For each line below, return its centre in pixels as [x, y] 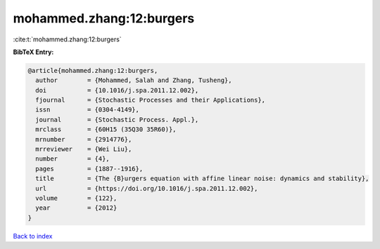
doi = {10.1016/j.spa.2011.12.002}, [117, 90]
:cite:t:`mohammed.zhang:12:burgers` [68, 39]
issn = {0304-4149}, [88, 110]
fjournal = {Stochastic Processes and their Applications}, [151, 100]
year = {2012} [76, 208]
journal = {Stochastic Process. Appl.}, [117, 120]
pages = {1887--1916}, [89, 169]
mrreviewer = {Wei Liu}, [84, 149]
